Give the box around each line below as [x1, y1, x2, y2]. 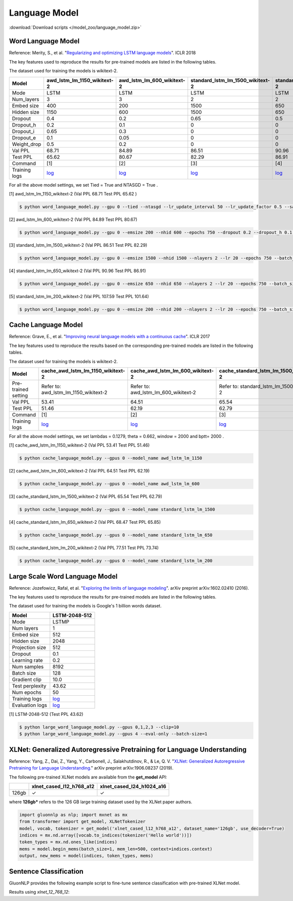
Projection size [12, 644, 46, 651]
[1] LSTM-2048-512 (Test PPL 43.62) [9, 711, 84, 717]
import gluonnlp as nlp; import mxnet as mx [19, 812, 128, 817]
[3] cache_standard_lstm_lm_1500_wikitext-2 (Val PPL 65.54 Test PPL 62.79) [9, 493, 163, 499]
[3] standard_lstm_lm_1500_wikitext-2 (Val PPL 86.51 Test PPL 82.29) [9, 242, 147, 248]
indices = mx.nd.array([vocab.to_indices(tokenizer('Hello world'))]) [19, 833, 192, 838]
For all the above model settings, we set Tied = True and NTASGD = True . [9, 182, 158, 188]
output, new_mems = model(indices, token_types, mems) [19, 853, 153, 858]
